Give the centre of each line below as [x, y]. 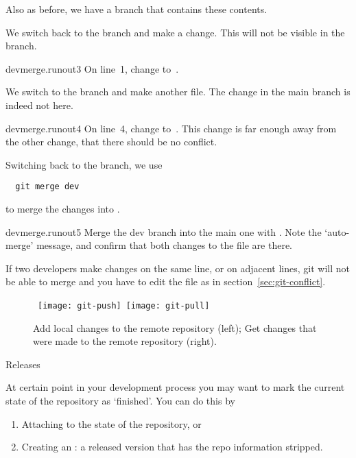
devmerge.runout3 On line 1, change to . [92, 68]
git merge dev [47, 187]
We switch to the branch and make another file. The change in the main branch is [178, 92]
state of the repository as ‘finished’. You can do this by [120, 400]
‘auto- [337, 231]
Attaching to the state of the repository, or [111, 423]
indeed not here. [39, 105]
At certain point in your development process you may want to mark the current [175, 387]
